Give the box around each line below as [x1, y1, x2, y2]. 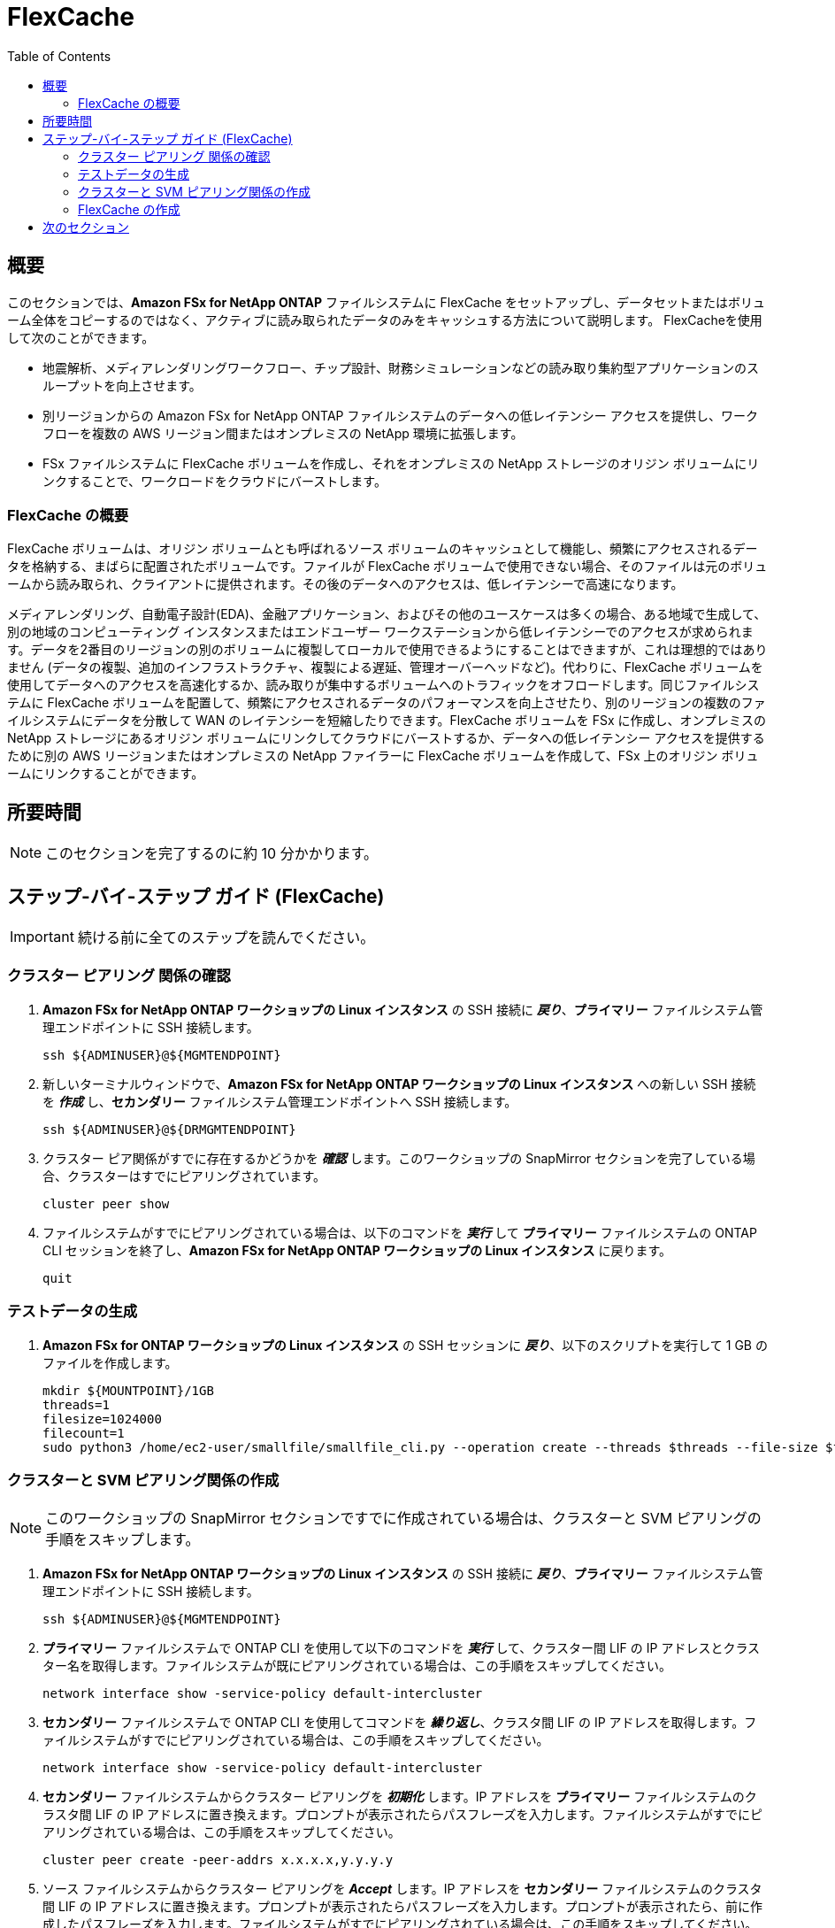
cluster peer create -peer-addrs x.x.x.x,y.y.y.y [42, 1853, 394, 1868]
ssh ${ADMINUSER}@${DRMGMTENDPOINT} [42, 1122, 296, 1137]
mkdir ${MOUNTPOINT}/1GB [42, 1383, 214, 1398]
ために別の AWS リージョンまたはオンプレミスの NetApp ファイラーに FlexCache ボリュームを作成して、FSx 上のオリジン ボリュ [7, 748, 759, 764]
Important [10, 928, 74, 946]
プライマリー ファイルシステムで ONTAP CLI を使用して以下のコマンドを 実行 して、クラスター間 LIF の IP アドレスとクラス [42, 1640, 761, 1656]
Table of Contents [7, 48, 111, 64]
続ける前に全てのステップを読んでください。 [77, 929, 375, 947]
